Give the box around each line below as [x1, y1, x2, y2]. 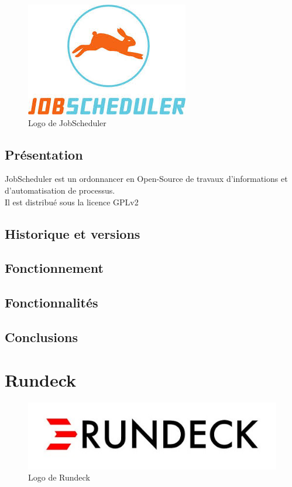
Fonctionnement [5, 259, 104, 277]
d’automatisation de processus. [5, 184, 115, 196]
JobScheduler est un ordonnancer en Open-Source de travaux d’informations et [5, 173, 288, 185]
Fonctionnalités [5, 293, 98, 312]
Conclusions [5, 327, 78, 346]
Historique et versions [5, 224, 140, 242]
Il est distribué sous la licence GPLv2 [5, 195, 139, 208]
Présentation [5, 145, 83, 163]
